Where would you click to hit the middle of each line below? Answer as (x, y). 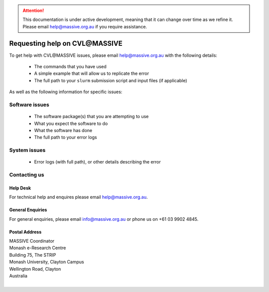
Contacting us (27, 175)
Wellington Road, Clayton (35, 269)
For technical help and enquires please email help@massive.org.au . (78, 197)
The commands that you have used (70, 67)
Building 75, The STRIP (33, 255)
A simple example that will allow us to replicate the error (92, 73)
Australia (18, 276)
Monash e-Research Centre (38, 248)
